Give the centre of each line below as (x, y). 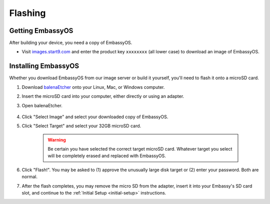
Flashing (27, 13)
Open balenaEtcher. (42, 105)
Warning (57, 140)
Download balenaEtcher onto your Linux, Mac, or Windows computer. (93, 87)
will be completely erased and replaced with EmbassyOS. (107, 156)
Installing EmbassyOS (44, 66)
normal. (29, 177)
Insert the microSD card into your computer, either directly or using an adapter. (103, 96)
